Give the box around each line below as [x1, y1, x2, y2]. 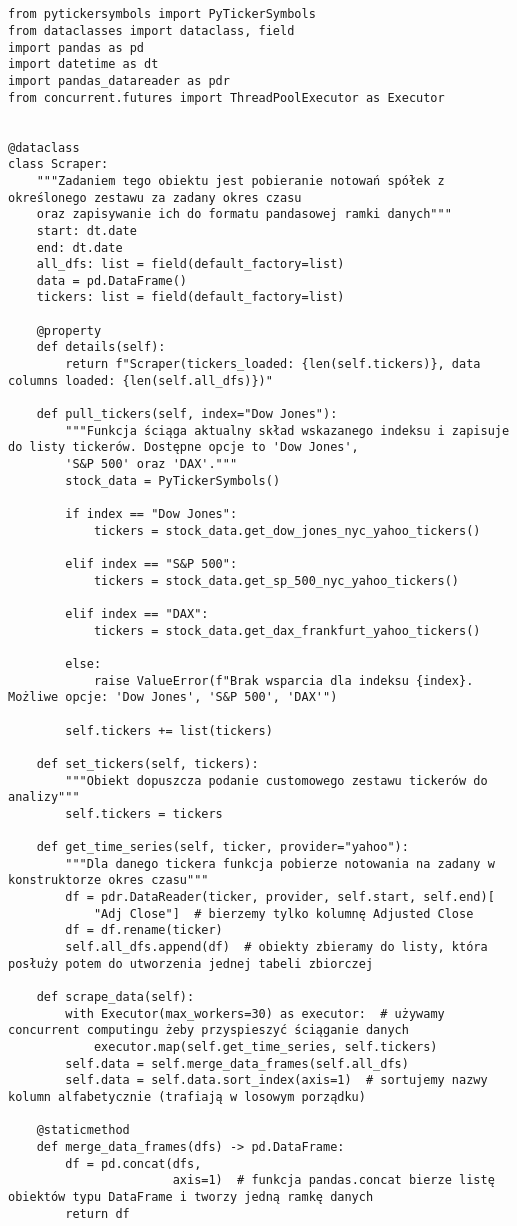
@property [36, 323, 102, 338]
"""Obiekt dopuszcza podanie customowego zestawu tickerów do [65, 773, 488, 788]
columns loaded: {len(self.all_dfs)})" [8, 373, 273, 388]
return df [65, 1206, 130, 1221]
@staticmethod [36, 1123, 130, 1138]
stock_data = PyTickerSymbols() [65, 473, 281, 488]
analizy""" [8, 790, 80, 805]
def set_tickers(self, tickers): [36, 756, 259, 771]
